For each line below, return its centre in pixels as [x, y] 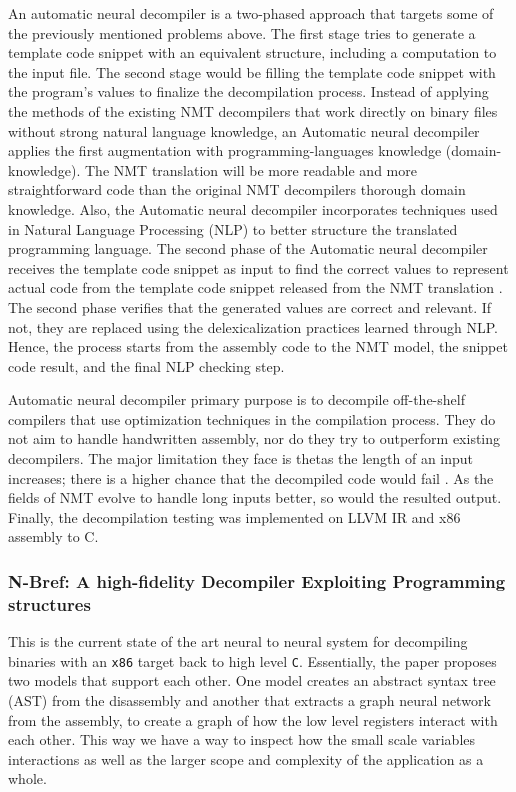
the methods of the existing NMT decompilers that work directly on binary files [253, 110]
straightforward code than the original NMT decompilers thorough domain [237, 189]
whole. [27, 778]
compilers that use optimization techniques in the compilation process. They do [252, 418]
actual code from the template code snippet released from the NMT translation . [255, 287]
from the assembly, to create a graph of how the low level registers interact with [253, 719]
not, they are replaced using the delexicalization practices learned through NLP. [253, 326]
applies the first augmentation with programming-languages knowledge [225, 150]
